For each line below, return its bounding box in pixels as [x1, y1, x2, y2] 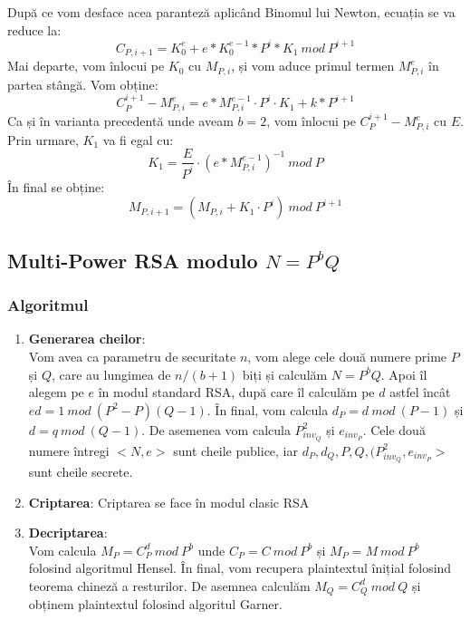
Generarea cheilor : [28, 329, 146, 348]
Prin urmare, [7, 130, 79, 149]
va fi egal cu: [102, 130, 174, 149]
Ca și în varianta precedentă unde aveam [7, 111, 234, 131]
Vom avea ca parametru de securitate [28, 346, 236, 365]
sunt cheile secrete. [28, 462, 133, 480]
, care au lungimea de [51, 364, 171, 383]
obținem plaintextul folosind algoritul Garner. [28, 595, 283, 614]
